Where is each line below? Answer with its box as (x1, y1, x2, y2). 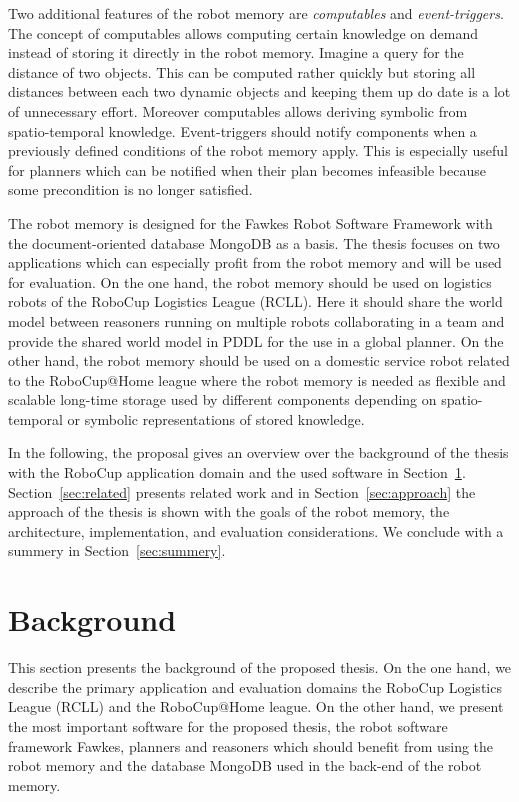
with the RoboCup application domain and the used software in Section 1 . (8, 462, 466, 483)
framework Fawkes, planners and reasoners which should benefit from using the (8, 735, 494, 756)
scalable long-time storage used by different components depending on (8, 389, 437, 410)
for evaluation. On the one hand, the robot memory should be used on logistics (8, 271, 492, 292)
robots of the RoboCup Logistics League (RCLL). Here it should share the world (8, 291, 503, 312)
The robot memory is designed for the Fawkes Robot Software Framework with (8, 212, 493, 233)
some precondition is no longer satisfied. (8, 179, 253, 200)
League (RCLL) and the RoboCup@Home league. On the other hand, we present (8, 696, 504, 717)
